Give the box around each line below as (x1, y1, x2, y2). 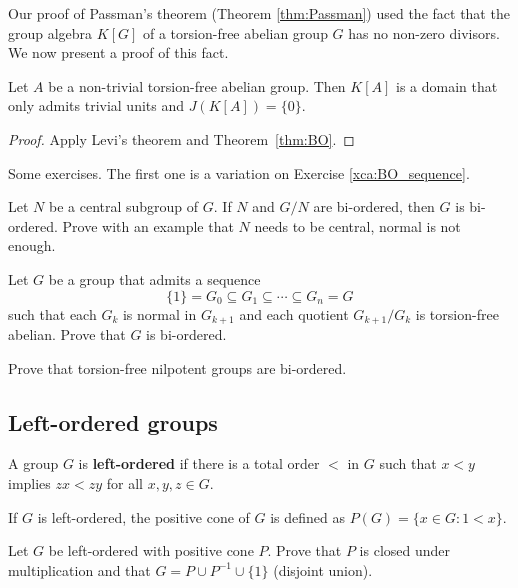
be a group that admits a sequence (48, 268, 261, 289)
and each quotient (239, 303, 349, 324)
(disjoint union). (273, 559, 373, 580)
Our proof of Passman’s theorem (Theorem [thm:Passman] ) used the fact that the (8, 3, 510, 23)
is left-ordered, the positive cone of (37, 506, 250, 527)
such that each (8, 303, 97, 324)
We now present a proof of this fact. (8, 42, 229, 63)
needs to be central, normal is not (254, 215, 461, 236)
